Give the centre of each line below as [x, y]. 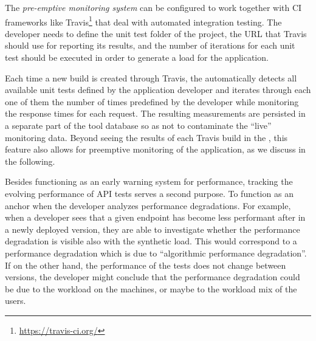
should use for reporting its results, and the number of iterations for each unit [150, 45]
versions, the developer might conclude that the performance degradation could [153, 277]
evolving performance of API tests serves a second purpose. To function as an [149, 193]
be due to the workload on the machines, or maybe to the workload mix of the [151, 288]
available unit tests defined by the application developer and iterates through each [158, 90]
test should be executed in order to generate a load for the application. [137, 57]
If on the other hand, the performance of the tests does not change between [146, 265]
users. [15, 301]
